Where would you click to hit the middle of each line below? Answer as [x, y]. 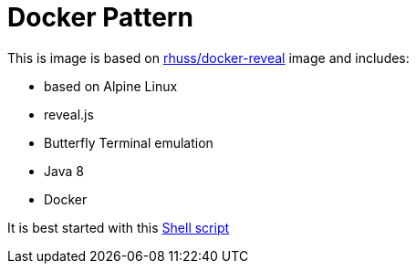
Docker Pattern [100, 17]
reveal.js [69, 114]
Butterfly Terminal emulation [129, 142]
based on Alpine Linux [111, 86]
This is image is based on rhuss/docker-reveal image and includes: [208, 57]
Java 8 [64, 171]
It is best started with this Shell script [119, 227]
